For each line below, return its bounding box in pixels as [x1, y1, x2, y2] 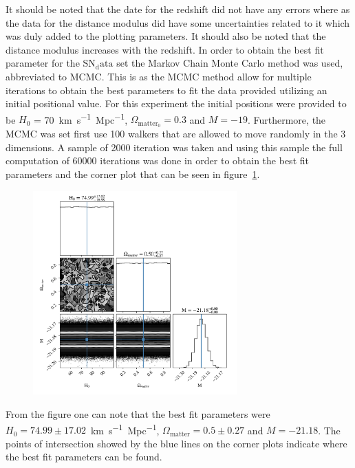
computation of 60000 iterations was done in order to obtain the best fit [6, 153, 309, 168]
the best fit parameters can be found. [6, 449, 162, 464]
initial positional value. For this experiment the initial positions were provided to [6, 96, 347, 111]
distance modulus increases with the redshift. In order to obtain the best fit [6, 42, 324, 56]
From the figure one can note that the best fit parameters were [6, 407, 270, 421]
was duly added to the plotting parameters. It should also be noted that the [6, 29, 326, 43]
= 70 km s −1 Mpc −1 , [34, 110, 128, 126]
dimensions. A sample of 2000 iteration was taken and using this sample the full [6, 140, 343, 154]
